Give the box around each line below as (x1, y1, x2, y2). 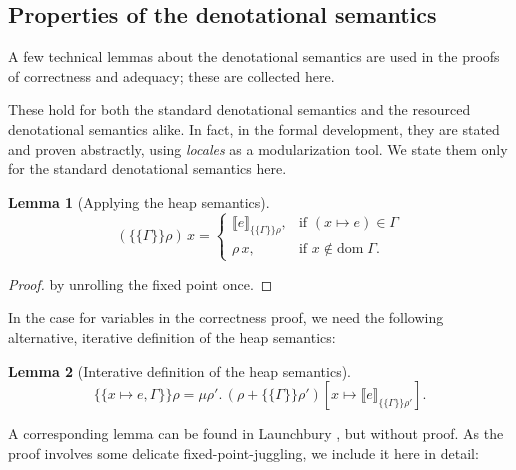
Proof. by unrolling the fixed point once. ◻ (8, 273, 273, 294)
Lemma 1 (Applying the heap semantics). (8, 191, 270, 212)
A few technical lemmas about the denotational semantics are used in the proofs (8, 46, 500, 67)
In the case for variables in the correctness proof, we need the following (8, 307, 444, 328)
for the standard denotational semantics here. (8, 158, 287, 179)
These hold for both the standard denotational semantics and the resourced (8, 99, 471, 120)
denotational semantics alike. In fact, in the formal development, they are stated (8, 118, 500, 139)
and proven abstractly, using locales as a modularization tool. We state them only (8, 138, 508, 159)
